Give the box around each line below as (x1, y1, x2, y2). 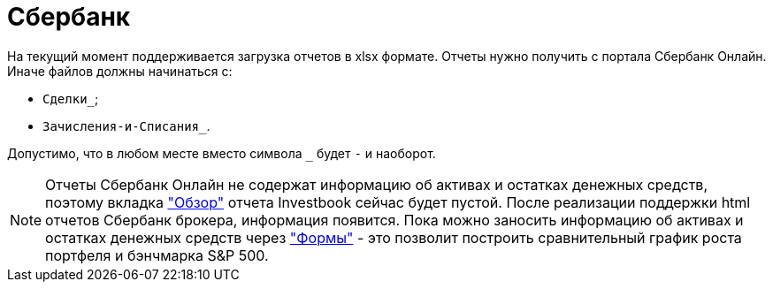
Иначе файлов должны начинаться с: (7, 63, 233, 79)
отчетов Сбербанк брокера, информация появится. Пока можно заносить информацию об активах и (45, 210, 744, 229)
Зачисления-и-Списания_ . (42, 118, 210, 133)
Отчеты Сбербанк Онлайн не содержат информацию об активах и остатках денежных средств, (45, 175, 708, 194)
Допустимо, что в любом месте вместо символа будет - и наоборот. (7, 145, 436, 161)
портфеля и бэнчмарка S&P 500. (45, 246, 269, 264)
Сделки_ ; (42, 90, 99, 106)
